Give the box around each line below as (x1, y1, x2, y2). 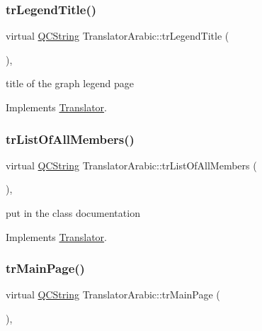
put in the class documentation (6, 206, 140, 220)
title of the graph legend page (6, 76, 134, 91)
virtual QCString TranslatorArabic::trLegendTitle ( (6, 28, 229, 43)
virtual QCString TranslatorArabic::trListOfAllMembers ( (6, 157, 257, 172)
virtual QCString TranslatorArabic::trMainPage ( (6, 287, 220, 302)
